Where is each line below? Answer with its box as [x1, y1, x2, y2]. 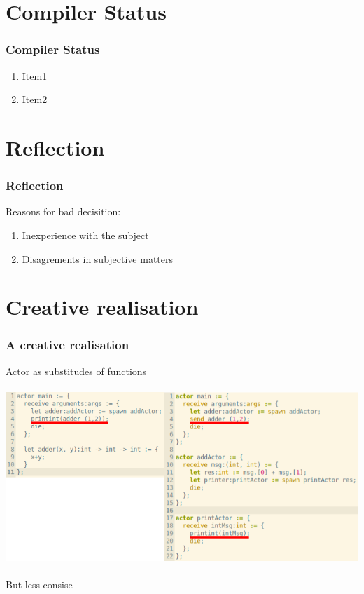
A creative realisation [6, 336, 129, 353]
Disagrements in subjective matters [22, 251, 174, 266]
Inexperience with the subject [22, 227, 149, 242]
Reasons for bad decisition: [6, 204, 121, 219]
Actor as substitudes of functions [6, 363, 147, 378]
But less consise [6, 576, 73, 591]
